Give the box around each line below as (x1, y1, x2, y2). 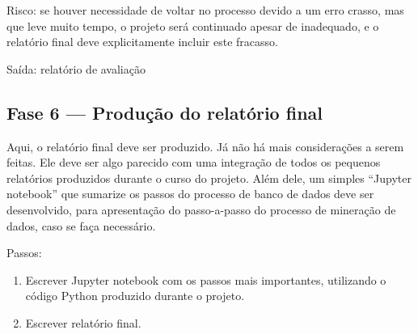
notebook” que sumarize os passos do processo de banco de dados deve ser (6, 185, 374, 202)
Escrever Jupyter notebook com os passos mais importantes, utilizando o (25, 271, 386, 288)
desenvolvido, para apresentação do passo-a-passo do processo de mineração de (6, 201, 396, 218)
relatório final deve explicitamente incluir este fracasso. (6, 33, 278, 50)
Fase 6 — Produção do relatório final (6, 99, 323, 125)
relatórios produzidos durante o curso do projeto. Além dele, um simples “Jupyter (6, 169, 412, 186)
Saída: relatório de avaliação (6, 60, 146, 77)
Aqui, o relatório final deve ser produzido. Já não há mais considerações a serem (6, 137, 404, 154)
